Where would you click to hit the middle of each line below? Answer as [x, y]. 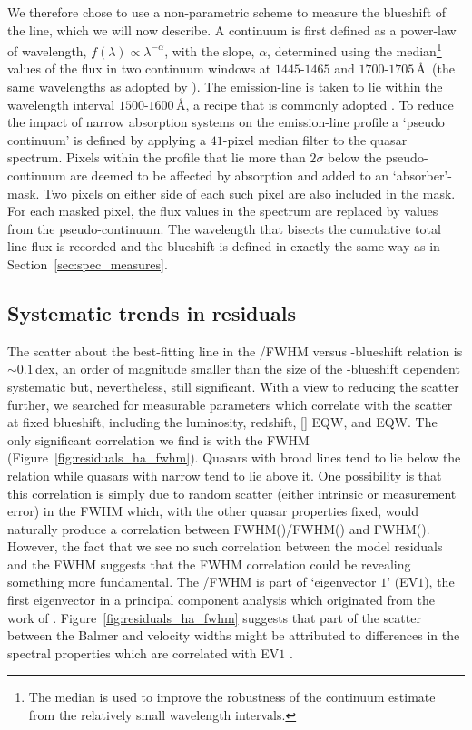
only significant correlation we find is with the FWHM [158, 439]
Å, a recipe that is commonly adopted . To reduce [315, 104]
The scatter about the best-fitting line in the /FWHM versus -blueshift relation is [235, 350]
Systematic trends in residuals [152, 312]
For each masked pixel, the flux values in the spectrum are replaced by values [223, 211]
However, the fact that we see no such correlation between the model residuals [225, 546]
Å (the [435, 68]
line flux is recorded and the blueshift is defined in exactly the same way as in [224, 246]
